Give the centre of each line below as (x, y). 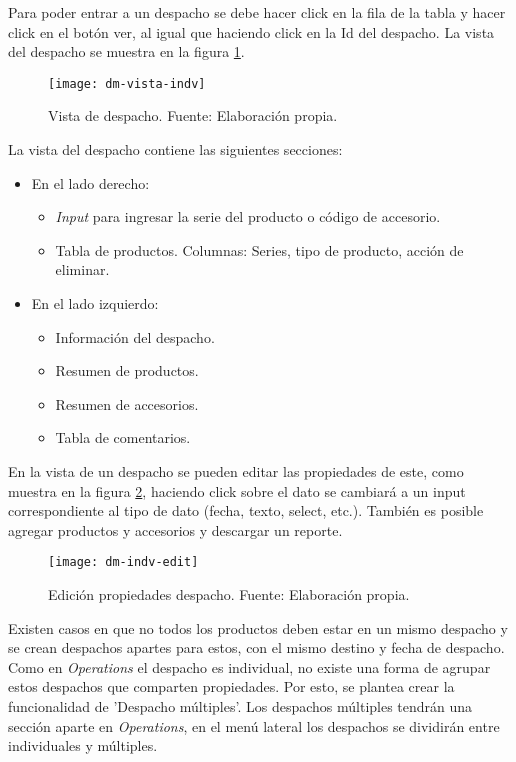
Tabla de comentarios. (123, 437)
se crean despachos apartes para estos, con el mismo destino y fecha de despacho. (256, 647)
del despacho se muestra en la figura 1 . (126, 51)
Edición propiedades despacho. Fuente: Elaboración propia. (229, 594)
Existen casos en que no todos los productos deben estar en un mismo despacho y (258, 627)
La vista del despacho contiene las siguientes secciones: (175, 149)
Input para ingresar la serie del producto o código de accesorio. (248, 216)
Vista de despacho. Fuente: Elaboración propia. (193, 115)
